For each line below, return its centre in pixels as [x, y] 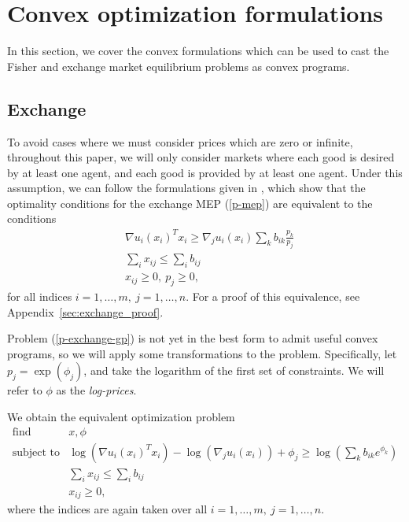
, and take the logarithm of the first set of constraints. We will [234, 370]
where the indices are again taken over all [107, 508]
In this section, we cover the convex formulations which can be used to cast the [198, 51]
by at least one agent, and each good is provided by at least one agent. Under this [205, 172]
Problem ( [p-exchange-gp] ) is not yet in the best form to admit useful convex [193, 338]
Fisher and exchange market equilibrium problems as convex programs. [179, 66]
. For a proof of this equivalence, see [273, 296]
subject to [36, 452]
